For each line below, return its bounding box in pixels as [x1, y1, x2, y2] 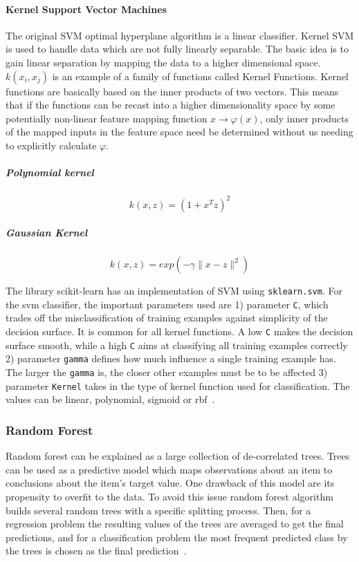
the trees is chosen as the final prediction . [6, 543, 187, 558]
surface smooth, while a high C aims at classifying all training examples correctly [6, 337, 348, 352]
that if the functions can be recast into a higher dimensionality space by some [6, 97, 335, 112]
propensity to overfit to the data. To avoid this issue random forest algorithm [6, 489, 333, 503]
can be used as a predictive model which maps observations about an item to [6, 462, 333, 476]
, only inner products [259, 111, 349, 125]
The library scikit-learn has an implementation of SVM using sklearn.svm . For [6, 283, 342, 298]
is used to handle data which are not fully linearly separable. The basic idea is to [6, 41, 349, 56]
